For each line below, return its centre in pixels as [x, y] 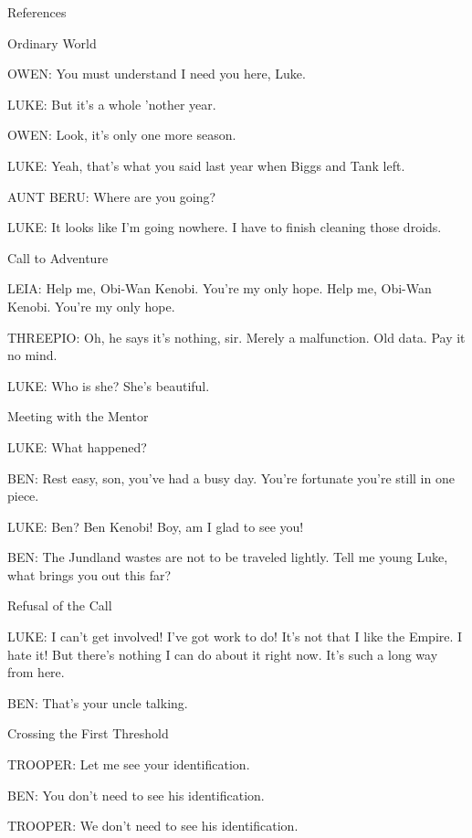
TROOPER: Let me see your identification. [129, 764]
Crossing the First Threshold [88, 733]
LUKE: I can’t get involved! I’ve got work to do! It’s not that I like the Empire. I [235, 636]
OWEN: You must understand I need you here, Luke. [157, 74]
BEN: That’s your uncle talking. [98, 702]
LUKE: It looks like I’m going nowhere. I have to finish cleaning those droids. [225, 227]
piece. [23, 496]
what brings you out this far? [89, 574]
